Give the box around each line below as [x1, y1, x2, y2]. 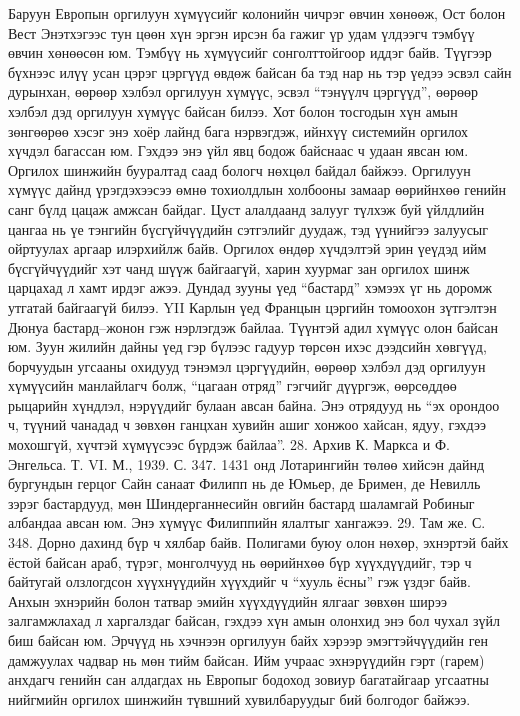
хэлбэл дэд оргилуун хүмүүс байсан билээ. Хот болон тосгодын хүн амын [8, 100, 458, 121]
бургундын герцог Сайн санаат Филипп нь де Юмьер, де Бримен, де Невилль [8, 473, 481, 494]
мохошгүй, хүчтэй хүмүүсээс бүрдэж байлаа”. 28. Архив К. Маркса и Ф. [8, 434, 450, 455]
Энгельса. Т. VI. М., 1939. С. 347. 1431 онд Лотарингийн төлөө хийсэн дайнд [8, 453, 485, 474]
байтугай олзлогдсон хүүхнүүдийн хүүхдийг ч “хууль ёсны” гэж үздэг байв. [8, 571, 471, 592]
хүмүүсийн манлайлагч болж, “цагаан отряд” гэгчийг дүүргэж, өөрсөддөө [8, 375, 457, 396]
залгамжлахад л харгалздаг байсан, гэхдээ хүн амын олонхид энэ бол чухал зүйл [8, 610, 500, 631]
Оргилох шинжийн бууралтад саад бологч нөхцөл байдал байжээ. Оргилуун [8, 159, 471, 180]
